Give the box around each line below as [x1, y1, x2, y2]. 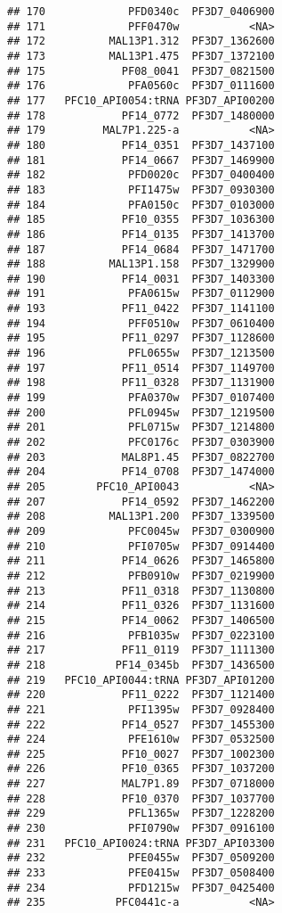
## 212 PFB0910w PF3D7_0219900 [7, 569, 275, 582]
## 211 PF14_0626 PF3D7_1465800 [7, 555, 275, 568]
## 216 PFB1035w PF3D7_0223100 [7, 629, 275, 642]
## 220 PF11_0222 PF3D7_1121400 [7, 688, 275, 702]
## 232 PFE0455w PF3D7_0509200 [7, 851, 275, 865]
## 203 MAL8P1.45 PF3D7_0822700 [7, 450, 275, 464]
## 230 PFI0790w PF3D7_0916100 [7, 822, 275, 835]
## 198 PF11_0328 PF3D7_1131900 [7, 376, 275, 390]
